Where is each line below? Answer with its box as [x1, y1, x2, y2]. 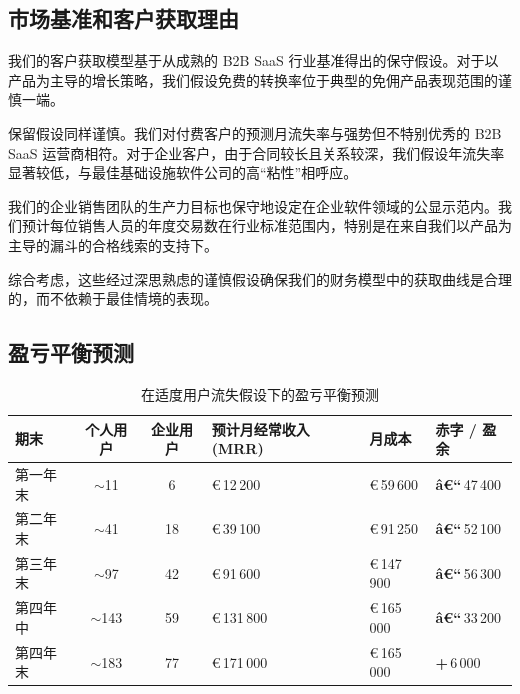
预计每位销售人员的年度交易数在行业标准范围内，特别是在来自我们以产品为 [21, 215, 512, 236]
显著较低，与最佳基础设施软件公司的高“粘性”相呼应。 [8, 162, 358, 183]
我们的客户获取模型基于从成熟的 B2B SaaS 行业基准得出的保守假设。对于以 [8, 50, 499, 71]
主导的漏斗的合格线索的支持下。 [8, 234, 218, 255]
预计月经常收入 [211, 418, 310, 439]
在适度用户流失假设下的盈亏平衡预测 [141, 383, 379, 404]
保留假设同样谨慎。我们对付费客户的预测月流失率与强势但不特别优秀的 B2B [8, 122, 502, 143]
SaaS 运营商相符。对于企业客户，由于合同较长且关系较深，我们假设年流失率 [8, 142, 505, 163]
